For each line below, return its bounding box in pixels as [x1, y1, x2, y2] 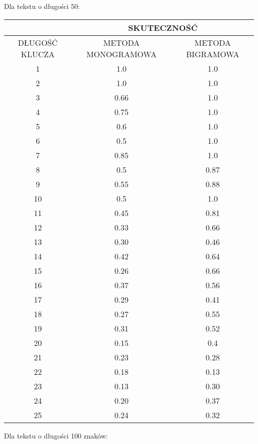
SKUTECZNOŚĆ [128, 21, 198, 33]
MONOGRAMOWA [86, 48, 157, 60]
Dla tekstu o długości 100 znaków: [4, 430, 108, 441]
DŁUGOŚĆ [18, 36, 58, 48]
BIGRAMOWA [186, 48, 240, 60]
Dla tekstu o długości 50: [4, 1, 80, 11]
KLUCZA [21, 48, 55, 60]
